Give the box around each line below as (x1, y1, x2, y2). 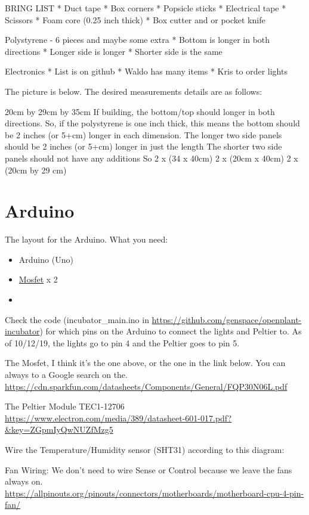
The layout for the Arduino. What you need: (5, 233, 168, 246)
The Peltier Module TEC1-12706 (5, 400, 125, 412)
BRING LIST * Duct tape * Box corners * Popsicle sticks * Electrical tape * (5, 2, 286, 14)
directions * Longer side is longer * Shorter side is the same (5, 45, 223, 57)
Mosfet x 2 (18, 273, 58, 286)
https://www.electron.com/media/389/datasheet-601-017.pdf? (5, 411, 232, 424)
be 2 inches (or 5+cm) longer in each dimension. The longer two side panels (5, 128, 282, 141)
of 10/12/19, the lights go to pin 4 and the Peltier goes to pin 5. (5, 336, 240, 349)
